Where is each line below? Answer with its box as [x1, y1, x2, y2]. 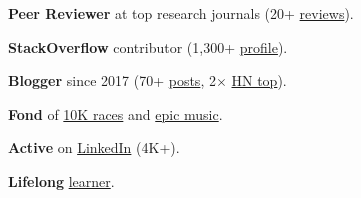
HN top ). [231, 70, 287, 91]
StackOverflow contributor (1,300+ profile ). [8, 36, 288, 57]
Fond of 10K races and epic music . [8, 103, 223, 124]
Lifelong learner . [8, 170, 115, 191]
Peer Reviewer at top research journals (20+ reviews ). [8, 3, 354, 23]
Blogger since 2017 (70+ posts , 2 [8, 70, 216, 91]
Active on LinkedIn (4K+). [8, 137, 180, 158]
